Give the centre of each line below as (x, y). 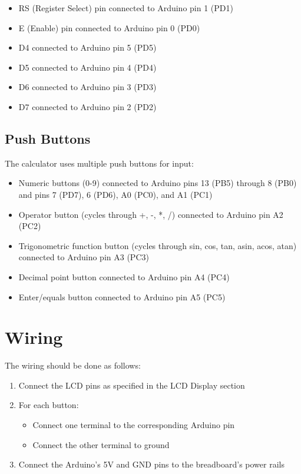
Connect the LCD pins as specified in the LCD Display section (132, 385)
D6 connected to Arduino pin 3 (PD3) (87, 87)
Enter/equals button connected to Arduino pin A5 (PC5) (122, 296)
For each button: (49, 405)
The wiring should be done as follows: (73, 365)
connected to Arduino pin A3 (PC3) (84, 257)
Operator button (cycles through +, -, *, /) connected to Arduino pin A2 (151, 214)
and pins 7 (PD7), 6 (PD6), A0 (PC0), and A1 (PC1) (115, 194)
